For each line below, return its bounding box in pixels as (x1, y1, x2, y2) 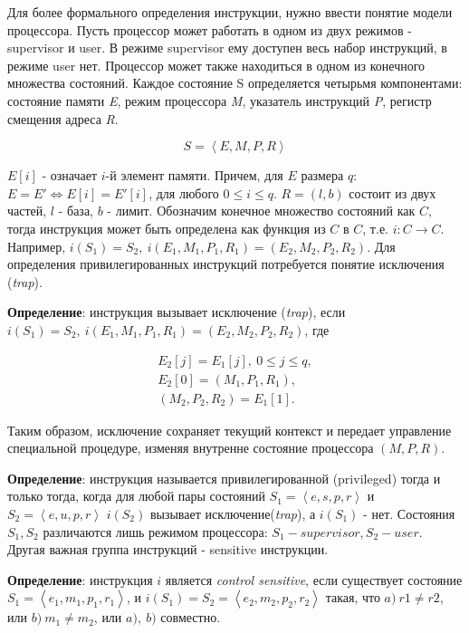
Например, (7, 236, 66, 255)
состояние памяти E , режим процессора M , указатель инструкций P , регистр (7, 91, 432, 110)
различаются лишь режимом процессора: (43, 522, 268, 541)
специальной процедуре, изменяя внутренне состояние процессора (7, 438, 374, 457)
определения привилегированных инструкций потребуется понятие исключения (7, 254, 445, 273)
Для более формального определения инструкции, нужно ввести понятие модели (7, 3, 453, 21)
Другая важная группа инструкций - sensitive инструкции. (7, 540, 329, 559)
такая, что (325, 588, 380, 607)
